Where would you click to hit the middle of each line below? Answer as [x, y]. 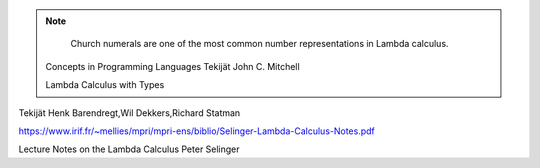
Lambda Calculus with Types [105, 85]
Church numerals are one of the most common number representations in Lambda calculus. [259, 44]
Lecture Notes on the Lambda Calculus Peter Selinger [129, 149]
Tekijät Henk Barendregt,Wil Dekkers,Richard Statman [129, 112]
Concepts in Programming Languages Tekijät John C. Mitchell [172, 66]
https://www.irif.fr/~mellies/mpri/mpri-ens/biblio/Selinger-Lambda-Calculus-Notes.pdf [196, 131]
